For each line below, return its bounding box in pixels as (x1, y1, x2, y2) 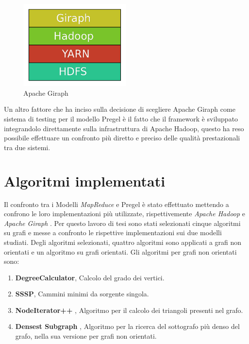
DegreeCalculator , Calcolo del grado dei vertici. (15, 272, 165, 282)
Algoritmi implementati (4, 171, 166, 190)
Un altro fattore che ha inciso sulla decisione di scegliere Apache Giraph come (4, 104, 235, 114)
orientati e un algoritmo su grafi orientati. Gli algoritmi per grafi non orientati (4, 246, 237, 257)
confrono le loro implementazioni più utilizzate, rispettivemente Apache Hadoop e (4, 208, 246, 219)
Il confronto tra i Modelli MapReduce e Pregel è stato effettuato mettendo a (4, 199, 229, 209)
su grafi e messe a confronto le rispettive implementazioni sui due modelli (4, 227, 222, 238)
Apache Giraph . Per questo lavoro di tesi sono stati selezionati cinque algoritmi (4, 218, 241, 228)
